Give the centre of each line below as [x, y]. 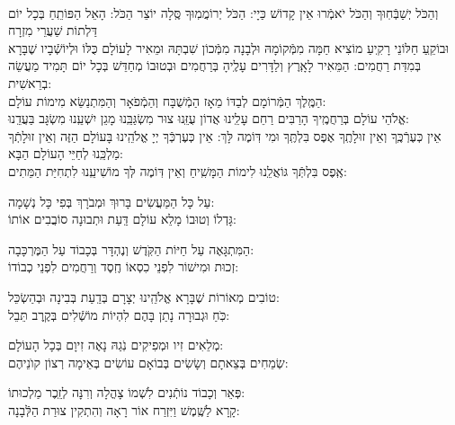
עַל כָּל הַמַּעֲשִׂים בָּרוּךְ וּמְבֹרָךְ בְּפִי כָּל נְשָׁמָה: [112, 201]
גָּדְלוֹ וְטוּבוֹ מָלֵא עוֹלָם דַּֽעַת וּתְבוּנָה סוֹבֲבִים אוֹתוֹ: [122, 219]
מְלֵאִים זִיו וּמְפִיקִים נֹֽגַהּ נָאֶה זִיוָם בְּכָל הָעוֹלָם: [116, 345]
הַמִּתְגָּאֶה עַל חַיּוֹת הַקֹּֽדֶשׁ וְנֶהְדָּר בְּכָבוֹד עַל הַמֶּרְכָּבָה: [131, 248]
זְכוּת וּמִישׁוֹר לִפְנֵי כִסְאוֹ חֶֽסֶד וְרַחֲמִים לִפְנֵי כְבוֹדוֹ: [124, 266]
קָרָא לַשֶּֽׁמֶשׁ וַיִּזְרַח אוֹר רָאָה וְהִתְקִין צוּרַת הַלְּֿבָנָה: [124, 409]
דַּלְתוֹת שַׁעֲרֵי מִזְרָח [53, 30]
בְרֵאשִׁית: [30, 82]
